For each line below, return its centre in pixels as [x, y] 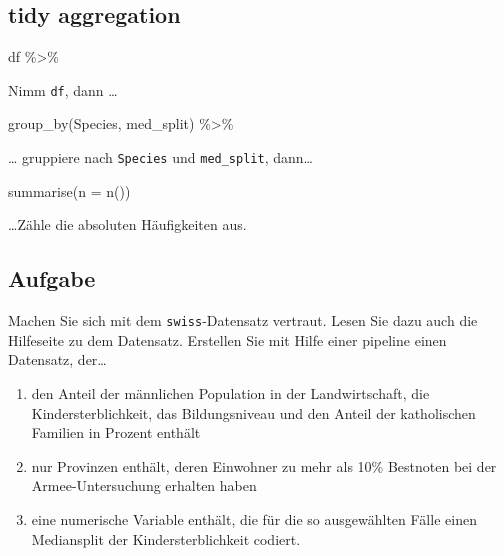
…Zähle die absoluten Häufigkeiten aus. [127, 224]
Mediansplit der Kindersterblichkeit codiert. [166, 538]
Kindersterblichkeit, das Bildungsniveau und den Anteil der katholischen [253, 412]
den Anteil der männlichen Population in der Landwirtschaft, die [230, 392]
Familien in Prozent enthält [116, 432]
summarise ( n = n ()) [69, 190]
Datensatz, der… [57, 359]
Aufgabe [52, 278]
